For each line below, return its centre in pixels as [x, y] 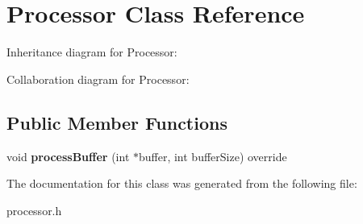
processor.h [34, 210]
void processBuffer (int [68, 156]
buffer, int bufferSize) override [213, 156]
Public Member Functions [117, 122]
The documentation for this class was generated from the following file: [182, 183]
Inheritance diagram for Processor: [92, 52]
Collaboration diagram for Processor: [98, 79]
